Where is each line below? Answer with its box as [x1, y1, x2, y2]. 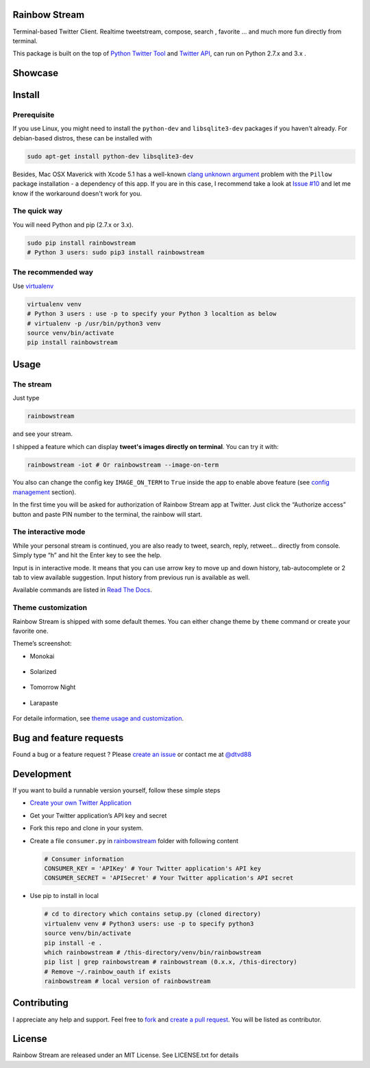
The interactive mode [12, 527, 86, 537]
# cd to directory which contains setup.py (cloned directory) [44, 910, 262, 918]
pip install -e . [44, 939, 103, 947]
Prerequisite [12, 110, 55, 120]
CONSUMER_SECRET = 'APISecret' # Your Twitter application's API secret [44, 874, 294, 882]
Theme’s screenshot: [12, 640, 72, 648]
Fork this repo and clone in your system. [29, 824, 144, 832]
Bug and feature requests [12, 732, 124, 744]
